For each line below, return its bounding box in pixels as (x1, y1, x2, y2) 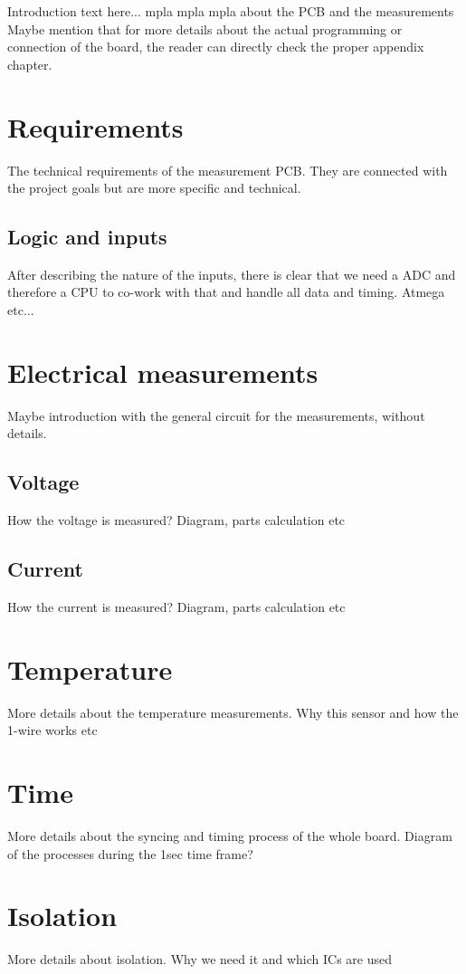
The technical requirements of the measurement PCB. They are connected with (7, 160, 448, 179)
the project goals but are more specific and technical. (7, 178, 301, 197)
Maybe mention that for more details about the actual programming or (7, 19, 403, 38)
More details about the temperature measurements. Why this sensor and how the (7, 702, 459, 721)
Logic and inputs (7, 223, 167, 251)
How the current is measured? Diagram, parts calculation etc (7, 597, 346, 616)
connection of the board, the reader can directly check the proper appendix (7, 37, 424, 56)
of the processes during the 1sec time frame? (7, 844, 253, 863)
